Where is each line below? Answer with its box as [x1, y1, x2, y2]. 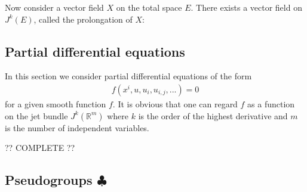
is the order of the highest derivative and [138, 109, 288, 122]
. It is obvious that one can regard [112, 98, 238, 110]
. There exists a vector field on [191, 1, 302, 13]
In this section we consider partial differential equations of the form [5, 70, 252, 82]
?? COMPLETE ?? [5, 141, 75, 154]
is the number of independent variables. [5, 121, 149, 134]
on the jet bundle [5, 109, 68, 122]
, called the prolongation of [33, 13, 133, 25]
